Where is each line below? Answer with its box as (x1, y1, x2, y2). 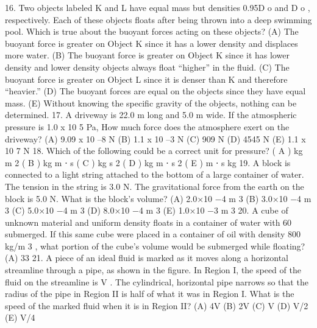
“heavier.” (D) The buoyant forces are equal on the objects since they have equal (5, 85, 306, 97)
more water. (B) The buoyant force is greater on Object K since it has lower (5, 49, 290, 61)
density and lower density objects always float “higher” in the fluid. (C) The (5, 60, 290, 73)
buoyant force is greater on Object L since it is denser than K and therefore (5, 72, 288, 85)
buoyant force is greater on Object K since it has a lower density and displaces (5, 37, 298, 49)
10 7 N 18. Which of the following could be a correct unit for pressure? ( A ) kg (5, 144, 303, 157)
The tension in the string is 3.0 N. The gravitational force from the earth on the (5, 180, 304, 192)
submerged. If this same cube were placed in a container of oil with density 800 (5, 228, 301, 240)
